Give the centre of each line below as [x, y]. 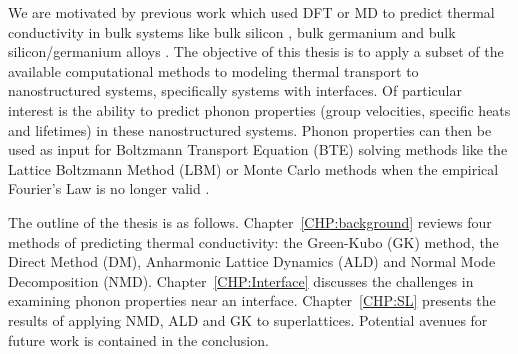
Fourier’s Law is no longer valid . [109, 188]
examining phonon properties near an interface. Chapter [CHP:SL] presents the [252, 300]
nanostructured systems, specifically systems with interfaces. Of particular [235, 90]
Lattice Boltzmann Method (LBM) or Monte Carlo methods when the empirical [253, 168]
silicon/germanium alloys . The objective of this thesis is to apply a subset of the [256, 51]
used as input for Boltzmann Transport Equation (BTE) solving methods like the [258, 149]
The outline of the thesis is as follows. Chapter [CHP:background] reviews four [250, 221]
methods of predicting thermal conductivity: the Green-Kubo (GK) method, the [253, 241]
